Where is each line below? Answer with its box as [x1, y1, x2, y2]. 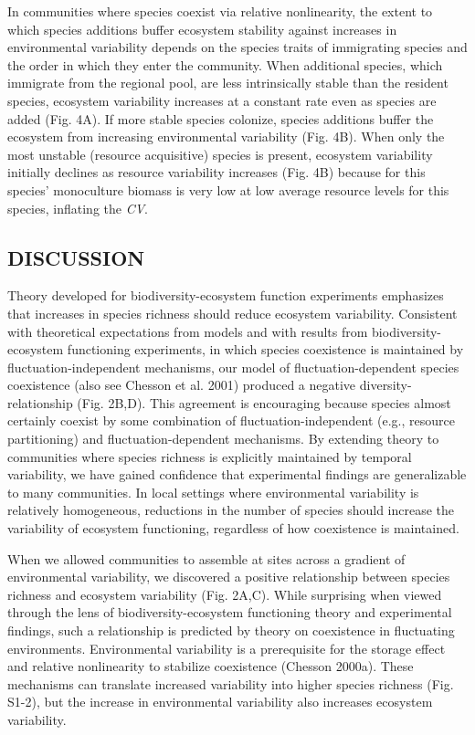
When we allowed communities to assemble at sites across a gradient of [7, 549, 406, 568]
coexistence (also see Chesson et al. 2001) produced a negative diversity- [7, 375, 412, 394]
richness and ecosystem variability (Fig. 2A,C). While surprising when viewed [7, 584, 442, 604]
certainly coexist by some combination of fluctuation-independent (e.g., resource [7, 411, 455, 430]
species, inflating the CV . [7, 198, 148, 217]
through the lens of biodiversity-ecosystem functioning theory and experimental [7, 603, 452, 622]
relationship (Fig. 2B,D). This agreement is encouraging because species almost [7, 393, 451, 412]
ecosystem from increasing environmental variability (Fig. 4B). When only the [7, 127, 445, 146]
